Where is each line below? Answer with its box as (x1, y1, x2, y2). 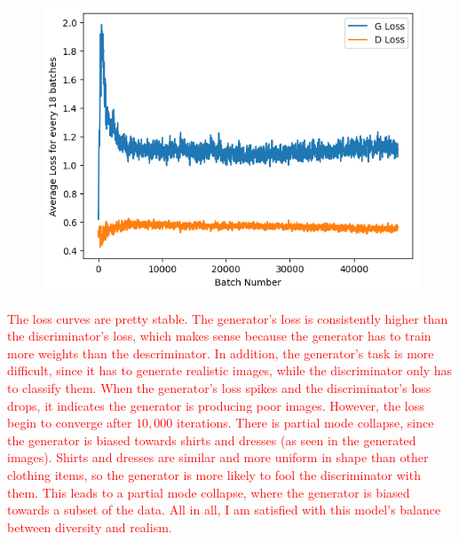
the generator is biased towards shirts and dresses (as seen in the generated (7, 430, 416, 449)
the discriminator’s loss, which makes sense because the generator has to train (7, 326, 431, 345)
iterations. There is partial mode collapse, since (177, 413, 434, 432)
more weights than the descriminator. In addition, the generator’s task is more (7, 343, 434, 362)
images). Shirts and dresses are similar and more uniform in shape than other (7, 448, 429, 467)
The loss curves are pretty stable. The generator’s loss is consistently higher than (7, 309, 448, 327)
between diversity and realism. (7, 517, 172, 536)
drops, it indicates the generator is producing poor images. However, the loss (7, 396, 424, 414)
